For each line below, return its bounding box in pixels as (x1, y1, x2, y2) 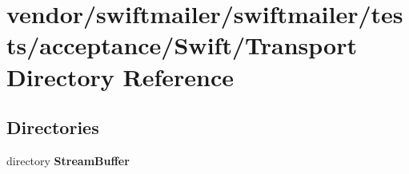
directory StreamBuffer (6, 152, 130, 168)
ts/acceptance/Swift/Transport (6, 29, 357, 61)
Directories (6, 115, 99, 140)
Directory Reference (6, 60, 235, 93)
